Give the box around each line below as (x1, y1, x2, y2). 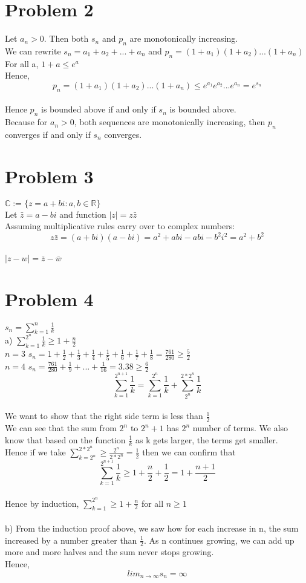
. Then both (44, 32, 89, 45)
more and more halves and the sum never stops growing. (5, 546, 214, 558)
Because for (5, 116, 48, 128)
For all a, (5, 57, 39, 70)
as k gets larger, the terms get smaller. (135, 433, 278, 446)
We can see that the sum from (5, 422, 117, 434)
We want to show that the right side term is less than (5, 409, 203, 422)
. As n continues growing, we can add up (143, 533, 295, 546)
